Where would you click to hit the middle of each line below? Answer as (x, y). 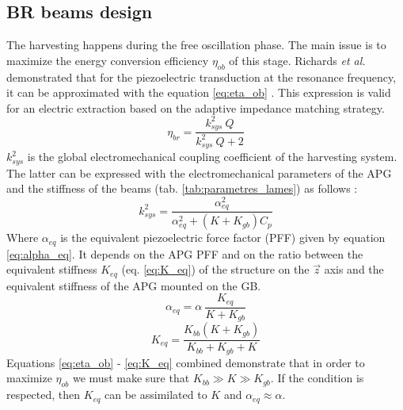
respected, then (44, 395)
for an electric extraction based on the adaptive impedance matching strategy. (196, 107)
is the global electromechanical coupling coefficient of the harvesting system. (212, 157)
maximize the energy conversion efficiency (108, 60)
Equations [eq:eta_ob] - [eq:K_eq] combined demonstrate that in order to (186, 362)
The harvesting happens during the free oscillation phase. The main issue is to (196, 45)
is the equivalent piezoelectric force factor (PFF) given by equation (223, 238)
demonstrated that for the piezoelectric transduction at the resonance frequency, (201, 77)
